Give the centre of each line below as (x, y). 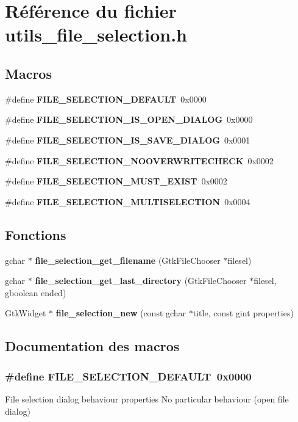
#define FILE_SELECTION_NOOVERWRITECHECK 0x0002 (139, 160)
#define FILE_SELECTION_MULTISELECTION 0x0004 (128, 201)
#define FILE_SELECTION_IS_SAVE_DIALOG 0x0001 (128, 140)
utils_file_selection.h (96, 35)
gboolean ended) (36, 292)
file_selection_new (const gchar (121, 313)
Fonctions (36, 234)
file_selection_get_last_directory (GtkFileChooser (141, 281)
